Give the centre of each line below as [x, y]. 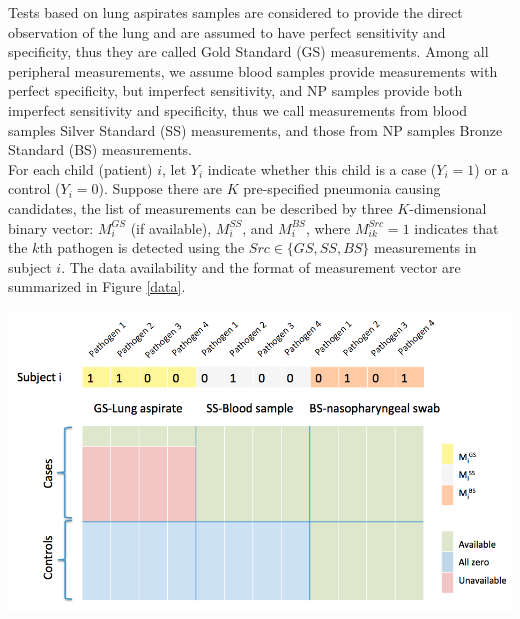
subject [30, 266]
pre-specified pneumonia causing [342, 188]
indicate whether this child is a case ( [322, 168]
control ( [34, 188]
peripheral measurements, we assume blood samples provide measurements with [253, 70]
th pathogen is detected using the [142, 247]
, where [328, 227]
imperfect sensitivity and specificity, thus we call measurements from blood [238, 109]
